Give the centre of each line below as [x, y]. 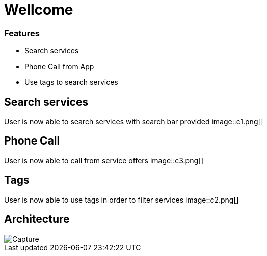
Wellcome [39, 10]
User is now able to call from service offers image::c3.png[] [104, 160]
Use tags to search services [71, 82]
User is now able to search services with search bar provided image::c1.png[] [134, 121]
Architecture [37, 219]
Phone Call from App [59, 67]
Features [22, 33]
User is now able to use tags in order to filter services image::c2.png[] [122, 200]
